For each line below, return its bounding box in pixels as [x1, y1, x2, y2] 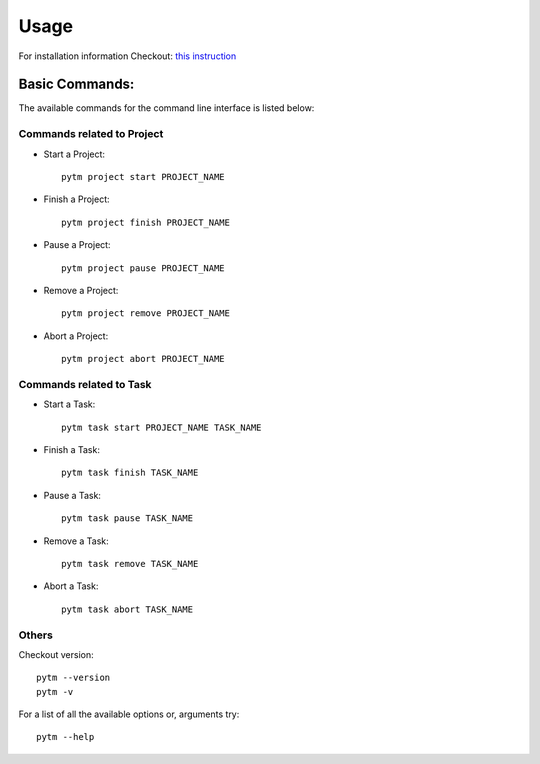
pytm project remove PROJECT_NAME [61, 308, 230, 319]
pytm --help [36, 731, 95, 743]
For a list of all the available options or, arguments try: [18, 708, 240, 720]
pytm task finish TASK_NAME [61, 467, 199, 479]
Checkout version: [18, 648, 94, 660]
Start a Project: [43, 148, 105, 160]
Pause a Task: [43, 489, 102, 501]
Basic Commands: [18, 76, 135, 93]
